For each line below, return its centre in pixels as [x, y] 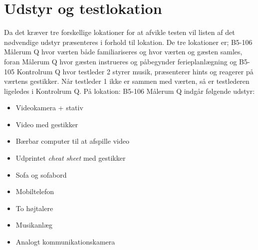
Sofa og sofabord [41, 174]
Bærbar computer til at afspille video [72, 141]
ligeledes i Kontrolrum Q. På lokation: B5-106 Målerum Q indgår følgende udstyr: [129, 91]
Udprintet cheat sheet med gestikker [71, 158]
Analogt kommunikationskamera [65, 242]
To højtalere [34, 208]
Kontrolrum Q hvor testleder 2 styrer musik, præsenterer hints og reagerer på [135, 71]
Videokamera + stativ [49, 108]
